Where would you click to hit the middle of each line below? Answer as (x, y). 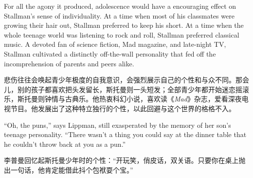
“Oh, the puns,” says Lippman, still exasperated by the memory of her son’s (117, 125)
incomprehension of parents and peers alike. (69, 63)
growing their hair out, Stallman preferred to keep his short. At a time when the (124, 25)
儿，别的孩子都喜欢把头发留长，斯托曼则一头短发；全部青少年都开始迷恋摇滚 (126, 89)
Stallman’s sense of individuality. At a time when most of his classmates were (119, 15)
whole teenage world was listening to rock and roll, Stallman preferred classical (122, 34)
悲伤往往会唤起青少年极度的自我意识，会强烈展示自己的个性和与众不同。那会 (126, 80)
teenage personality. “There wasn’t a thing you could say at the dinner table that (125, 134)
